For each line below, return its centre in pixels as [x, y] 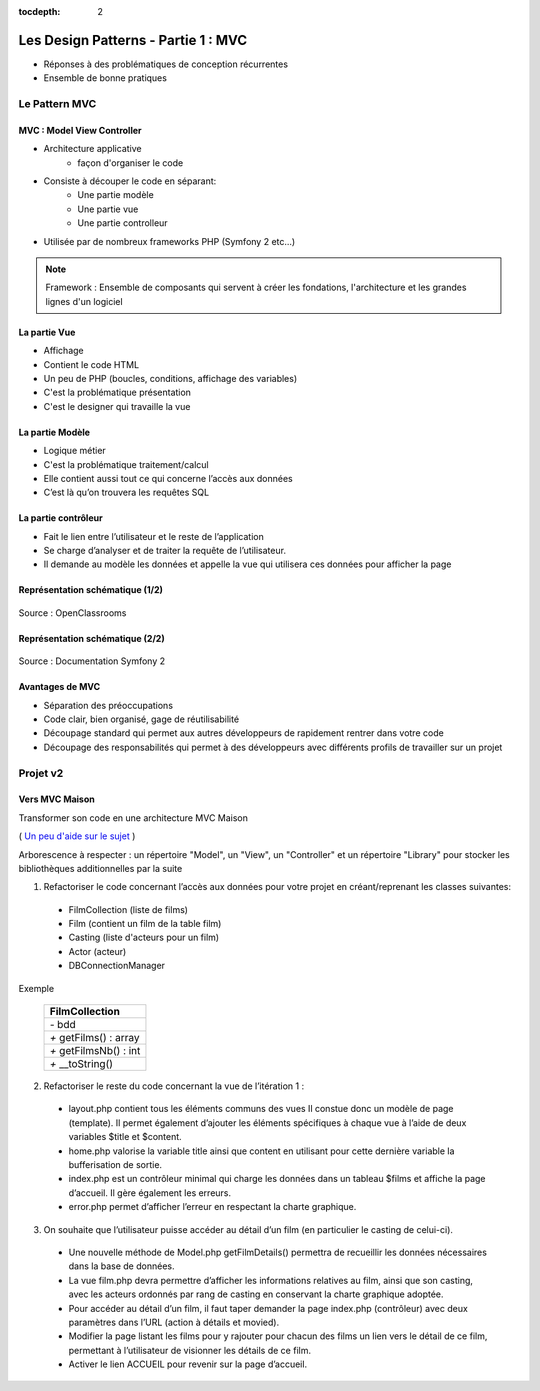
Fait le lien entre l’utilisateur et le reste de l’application [153, 536]
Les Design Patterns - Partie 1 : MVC [133, 40]
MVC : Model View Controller [80, 130]
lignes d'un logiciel [84, 301]
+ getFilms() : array [94, 1038]
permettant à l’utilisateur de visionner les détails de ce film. [190, 1350]
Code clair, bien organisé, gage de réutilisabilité [141, 719]
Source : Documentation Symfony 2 [92, 661]
